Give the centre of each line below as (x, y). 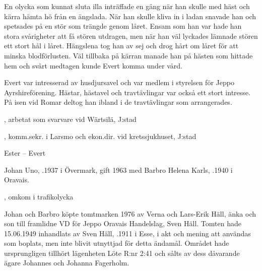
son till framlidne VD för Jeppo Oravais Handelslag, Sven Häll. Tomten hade (123, 223)
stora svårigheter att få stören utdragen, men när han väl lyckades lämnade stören (131, 36)
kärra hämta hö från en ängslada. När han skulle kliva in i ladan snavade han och (130, 16)
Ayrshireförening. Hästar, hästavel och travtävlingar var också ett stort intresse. (127, 92)
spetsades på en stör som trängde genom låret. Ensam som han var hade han (123, 26)
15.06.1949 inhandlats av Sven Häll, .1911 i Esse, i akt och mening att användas (127, 233)
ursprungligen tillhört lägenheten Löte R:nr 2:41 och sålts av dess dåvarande (122, 253)
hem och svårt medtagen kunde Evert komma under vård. (93, 65)
